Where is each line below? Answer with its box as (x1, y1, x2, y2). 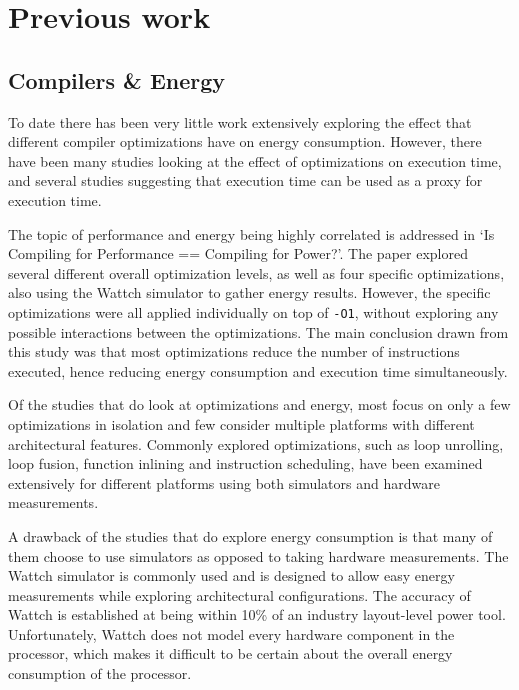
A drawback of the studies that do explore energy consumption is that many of (8, 525, 493, 546)
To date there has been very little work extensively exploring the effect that (8, 111, 472, 132)
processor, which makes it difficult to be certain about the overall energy (8, 643, 453, 664)
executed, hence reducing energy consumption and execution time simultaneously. (8, 360, 508, 381)
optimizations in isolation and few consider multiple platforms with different (8, 413, 475, 434)
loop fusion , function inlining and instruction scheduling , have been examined (8, 453, 483, 474)
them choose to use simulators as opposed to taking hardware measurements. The (8, 545, 509, 566)
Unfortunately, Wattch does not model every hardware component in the (8, 623, 455, 644)
